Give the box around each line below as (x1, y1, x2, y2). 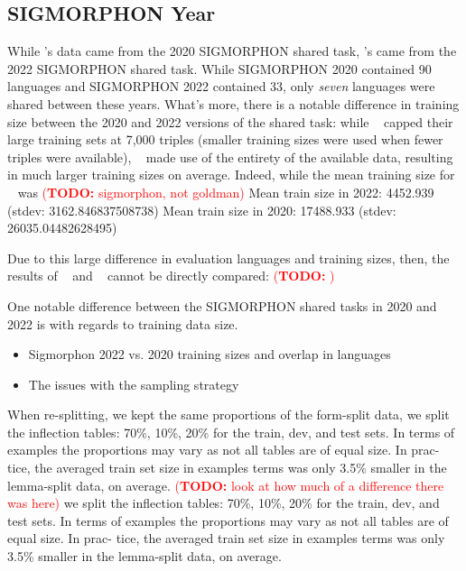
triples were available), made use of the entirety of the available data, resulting (7, 147, 453, 166)
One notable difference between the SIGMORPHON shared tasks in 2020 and (7, 296, 437, 315)
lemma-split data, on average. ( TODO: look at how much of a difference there (7, 475, 444, 494)
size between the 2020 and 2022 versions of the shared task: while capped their (7, 112, 453, 131)
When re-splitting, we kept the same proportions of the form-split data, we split (7, 405, 450, 424)
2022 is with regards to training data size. (7, 314, 238, 333)
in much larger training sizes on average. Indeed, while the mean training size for (7, 165, 455, 184)
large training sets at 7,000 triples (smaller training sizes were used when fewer (7, 130, 443, 149)
